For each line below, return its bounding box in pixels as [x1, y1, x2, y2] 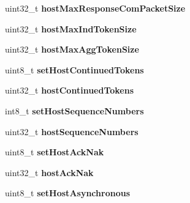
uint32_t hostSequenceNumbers [5, 125, 139, 138]
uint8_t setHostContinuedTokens [5, 63, 144, 76]
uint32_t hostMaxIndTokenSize [5, 22, 137, 35]
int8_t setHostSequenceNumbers [5, 104, 144, 117]
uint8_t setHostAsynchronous [5, 186, 130, 199]
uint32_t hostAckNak [5, 166, 94, 179]
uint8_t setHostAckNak [5, 146, 104, 158]
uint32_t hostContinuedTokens [5, 84, 134, 97]
